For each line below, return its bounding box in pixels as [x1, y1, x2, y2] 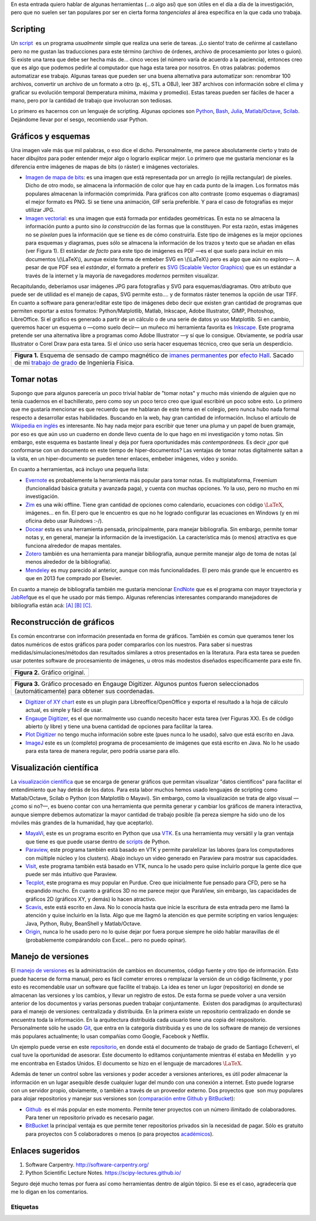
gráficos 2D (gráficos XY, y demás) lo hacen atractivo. [25, 896, 156, 903]
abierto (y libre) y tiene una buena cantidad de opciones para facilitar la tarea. [25, 723, 213, 730]
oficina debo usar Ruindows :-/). [25, 517, 104, 524]
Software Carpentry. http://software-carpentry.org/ [25, 1161, 149, 1168]
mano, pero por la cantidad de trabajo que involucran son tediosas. [11, 97, 173, 104]
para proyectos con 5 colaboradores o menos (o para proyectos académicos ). [25, 1130, 214, 1137]
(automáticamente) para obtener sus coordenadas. [14, 687, 155, 695]
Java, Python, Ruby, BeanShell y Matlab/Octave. [25, 920, 142, 927]
